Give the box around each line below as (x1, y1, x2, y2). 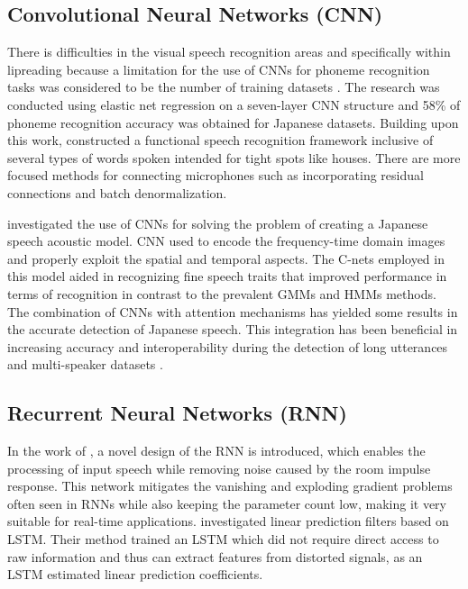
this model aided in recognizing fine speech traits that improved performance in (7, 267, 447, 285)
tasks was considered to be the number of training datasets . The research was (7, 77, 440, 96)
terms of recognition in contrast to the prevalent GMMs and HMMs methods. (7, 284, 436, 303)
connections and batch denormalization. (7, 183, 227, 202)
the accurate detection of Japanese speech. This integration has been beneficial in (7, 320, 458, 339)
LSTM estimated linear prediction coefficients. (7, 565, 263, 584)
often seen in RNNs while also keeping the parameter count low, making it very (7, 494, 447, 512)
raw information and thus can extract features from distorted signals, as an (7, 547, 423, 566)
